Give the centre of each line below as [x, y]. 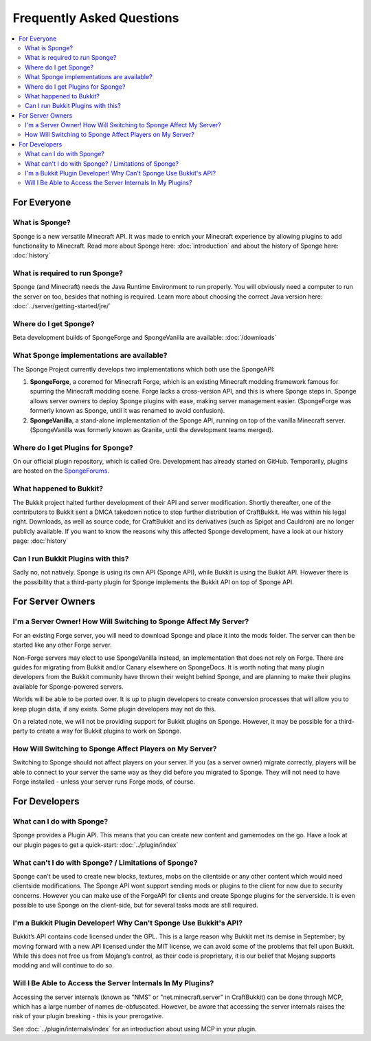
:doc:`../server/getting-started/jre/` [62, 306]
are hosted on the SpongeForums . [61, 471]
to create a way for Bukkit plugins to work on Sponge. [105, 731]
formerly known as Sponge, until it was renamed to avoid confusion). [127, 411]
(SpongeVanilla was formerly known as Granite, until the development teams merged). [152, 429]
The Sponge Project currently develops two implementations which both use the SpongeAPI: [144, 369]
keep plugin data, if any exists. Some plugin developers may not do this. [114, 709]
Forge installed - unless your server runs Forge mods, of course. [104, 782]
